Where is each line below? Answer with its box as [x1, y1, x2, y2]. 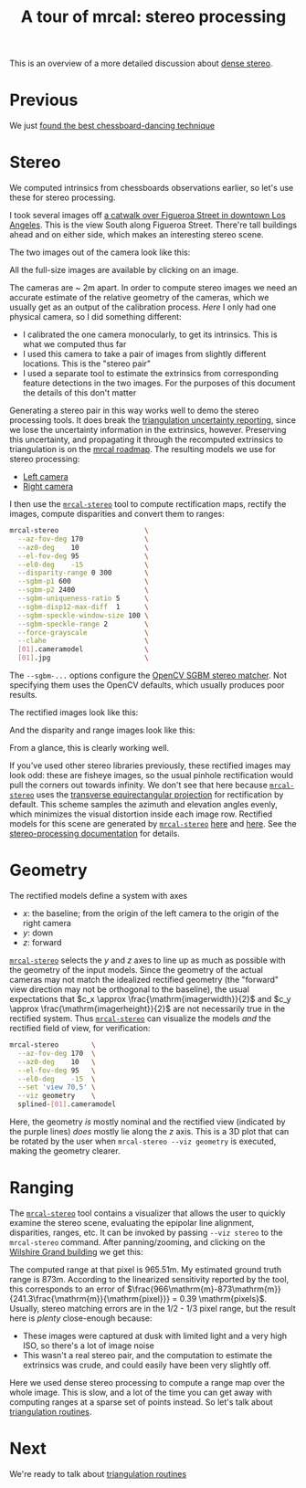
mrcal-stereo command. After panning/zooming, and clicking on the [9, 1236, 266, 1248]
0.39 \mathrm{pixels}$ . [179, 1293, 268, 1303]
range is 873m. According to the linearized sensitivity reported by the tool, [9, 1273, 290, 1284]
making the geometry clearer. [9, 1145, 121, 1156]
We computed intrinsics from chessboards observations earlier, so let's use [9, 183, 294, 194]
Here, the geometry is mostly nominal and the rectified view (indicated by [9, 1116, 286, 1127]
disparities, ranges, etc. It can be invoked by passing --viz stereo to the [9, 1227, 283, 1238]
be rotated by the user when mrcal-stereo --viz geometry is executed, [9, 1135, 277, 1146]
